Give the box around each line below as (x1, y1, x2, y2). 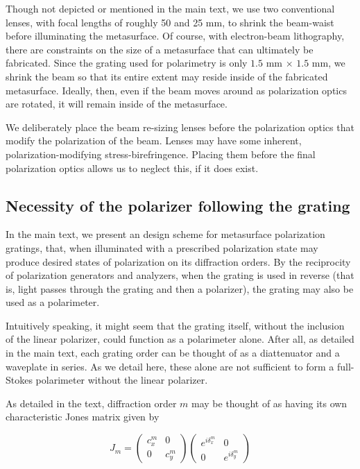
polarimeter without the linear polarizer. (35, 373, 208, 387)
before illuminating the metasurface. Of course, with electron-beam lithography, (6, 28, 345, 43)
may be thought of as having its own (191, 395, 348, 410)
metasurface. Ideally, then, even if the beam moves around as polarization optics (6, 83, 347, 97)
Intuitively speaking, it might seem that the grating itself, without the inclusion (6, 318, 345, 332)
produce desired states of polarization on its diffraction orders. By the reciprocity (6, 254, 351, 268)
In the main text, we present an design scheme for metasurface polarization (6, 227, 325, 241)
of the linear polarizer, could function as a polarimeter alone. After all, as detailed (6, 332, 354, 346)
